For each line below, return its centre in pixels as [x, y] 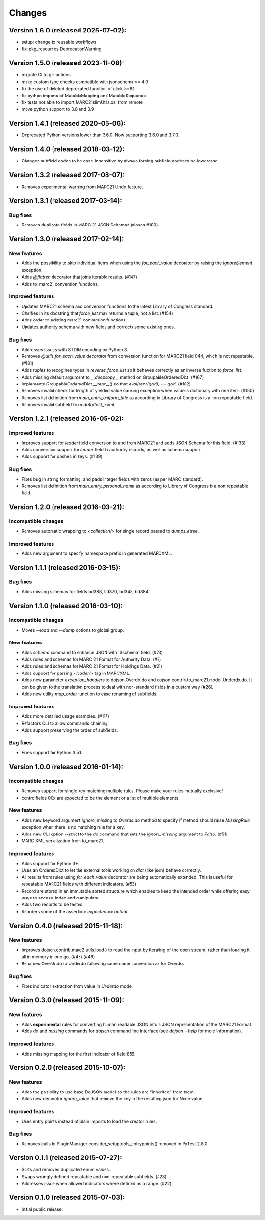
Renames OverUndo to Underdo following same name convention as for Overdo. [103, 963]
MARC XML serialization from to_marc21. [63, 841]
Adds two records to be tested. [53, 905]
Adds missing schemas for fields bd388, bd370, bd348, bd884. [85, 592]
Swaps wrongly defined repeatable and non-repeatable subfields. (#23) [94, 1176]
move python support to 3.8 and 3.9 [58, 109]
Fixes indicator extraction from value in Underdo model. [78, 986]
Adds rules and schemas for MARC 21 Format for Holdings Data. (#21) [92, 666]
